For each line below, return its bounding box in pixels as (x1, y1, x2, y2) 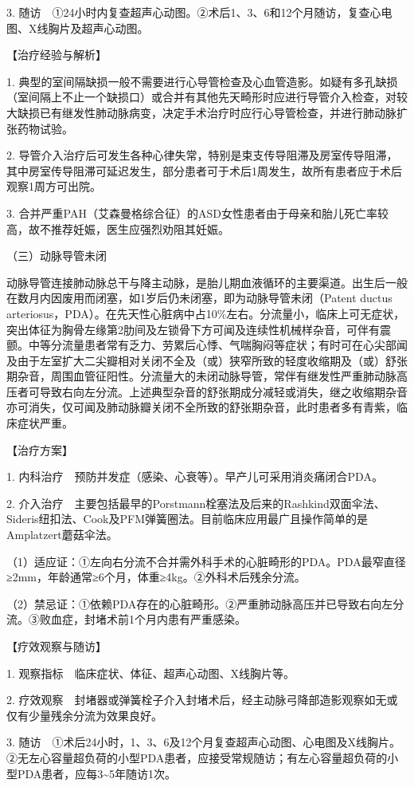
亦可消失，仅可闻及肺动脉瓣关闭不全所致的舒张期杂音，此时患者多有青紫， (6, 399, 396, 415)
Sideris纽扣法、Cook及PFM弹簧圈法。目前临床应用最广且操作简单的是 (6, 510, 368, 527)
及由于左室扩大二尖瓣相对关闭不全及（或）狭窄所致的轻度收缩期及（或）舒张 (6, 352, 408, 368)
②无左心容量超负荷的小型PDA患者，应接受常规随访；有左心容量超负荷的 (6, 749, 388, 765)
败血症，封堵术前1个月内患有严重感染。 (39, 611, 246, 628)
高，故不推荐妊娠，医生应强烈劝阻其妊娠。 (6, 220, 229, 237)
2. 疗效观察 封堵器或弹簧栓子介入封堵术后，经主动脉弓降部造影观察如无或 (6, 691, 398, 708)
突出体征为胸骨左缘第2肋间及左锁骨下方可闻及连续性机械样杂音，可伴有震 (6, 321, 391, 337)
